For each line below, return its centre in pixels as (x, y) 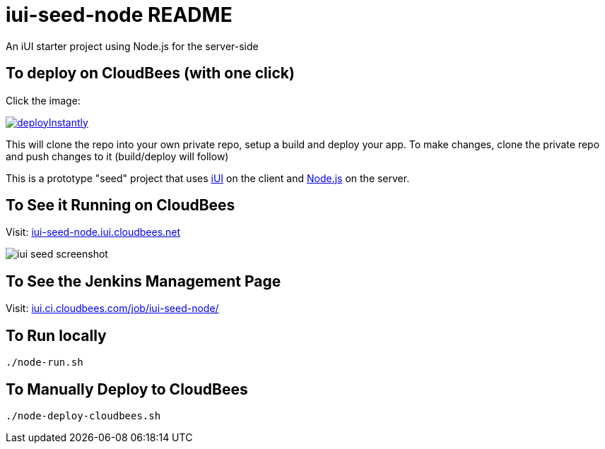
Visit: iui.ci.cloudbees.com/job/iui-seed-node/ (112, 309)
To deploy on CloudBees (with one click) (150, 73)
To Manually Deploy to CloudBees (127, 389)
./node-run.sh (45, 363)
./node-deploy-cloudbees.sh (83, 415)
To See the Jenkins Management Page (143, 281)
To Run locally (56, 335)
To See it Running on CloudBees (121, 205)
